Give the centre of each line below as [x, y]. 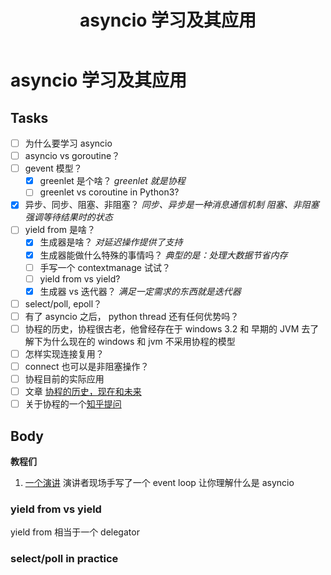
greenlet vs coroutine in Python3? [109, 192]
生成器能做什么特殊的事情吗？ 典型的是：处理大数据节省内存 [163, 255]
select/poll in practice [64, 559]
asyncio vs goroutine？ [72, 156]
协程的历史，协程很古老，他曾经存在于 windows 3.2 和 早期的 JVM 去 [167, 328]
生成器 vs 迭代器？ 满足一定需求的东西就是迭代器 [140, 291]
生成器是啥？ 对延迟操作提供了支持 [111, 242]
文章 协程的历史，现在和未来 [83, 392]
